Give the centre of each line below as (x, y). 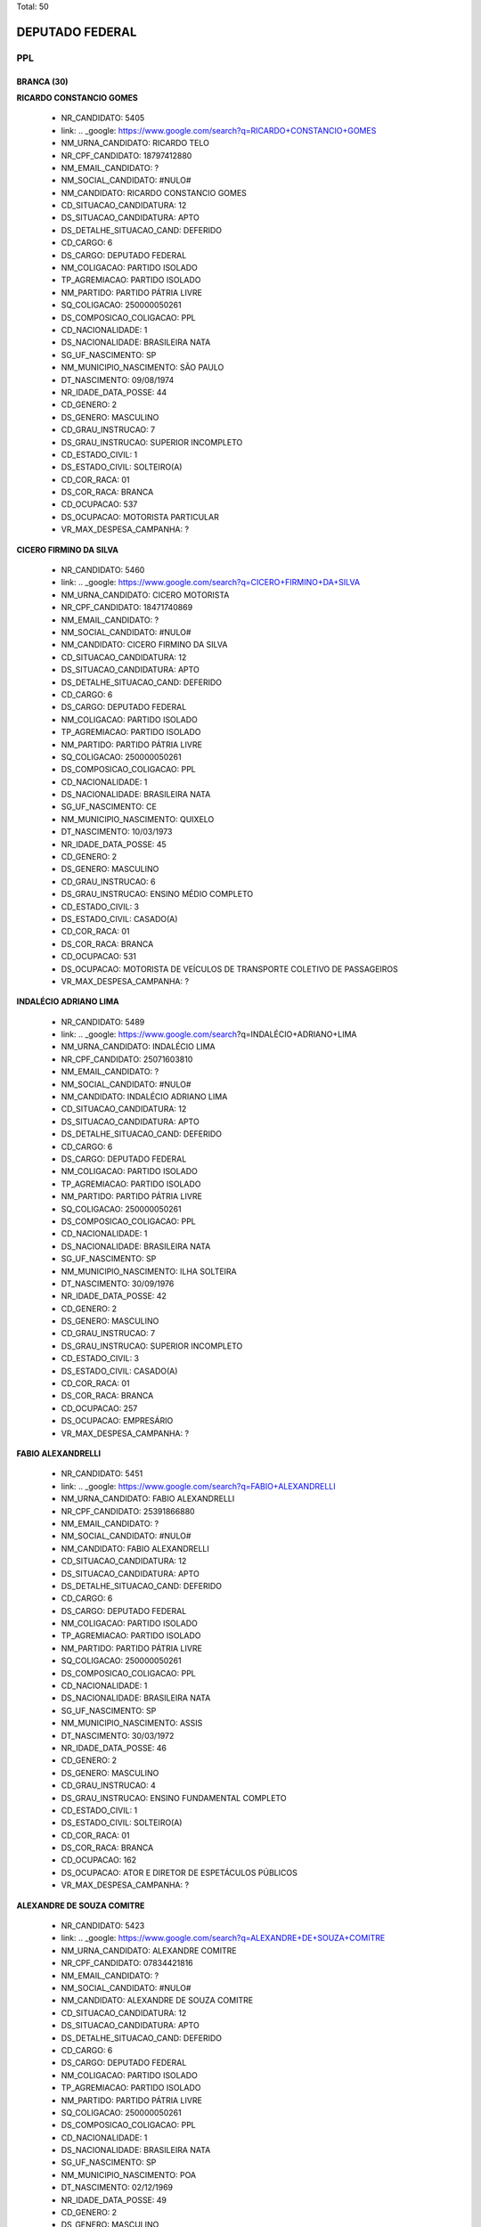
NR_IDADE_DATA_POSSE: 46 (114, 1748)
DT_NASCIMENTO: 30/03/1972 (118, 1735)
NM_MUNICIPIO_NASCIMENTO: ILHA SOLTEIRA (149, 1271)
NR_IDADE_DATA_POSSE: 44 (114, 392)
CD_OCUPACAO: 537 (99, 504)
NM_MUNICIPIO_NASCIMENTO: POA (129, 2174)
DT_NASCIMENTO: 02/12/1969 (117, 2188)
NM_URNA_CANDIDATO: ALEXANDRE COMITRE (149, 1950)
